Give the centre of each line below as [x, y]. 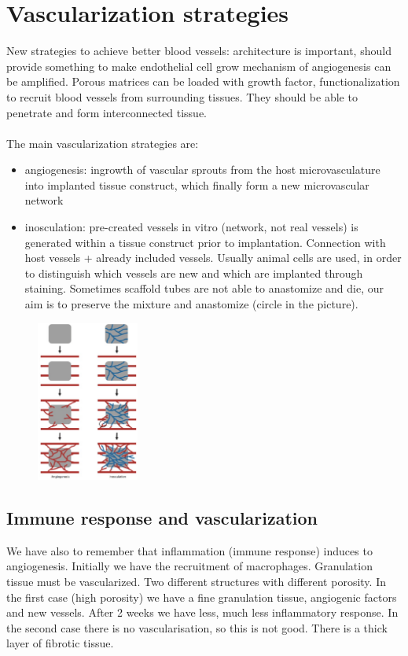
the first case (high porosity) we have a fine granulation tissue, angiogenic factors [202, 597]
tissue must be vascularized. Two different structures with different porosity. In [196, 582]
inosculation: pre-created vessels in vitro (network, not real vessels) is [191, 227]
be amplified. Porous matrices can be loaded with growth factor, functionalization [203, 81]
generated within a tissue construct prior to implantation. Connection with [205, 242]
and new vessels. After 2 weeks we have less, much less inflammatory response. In [202, 612]
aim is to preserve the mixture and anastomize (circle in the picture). [191, 304]
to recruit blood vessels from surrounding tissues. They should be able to [182, 96]
